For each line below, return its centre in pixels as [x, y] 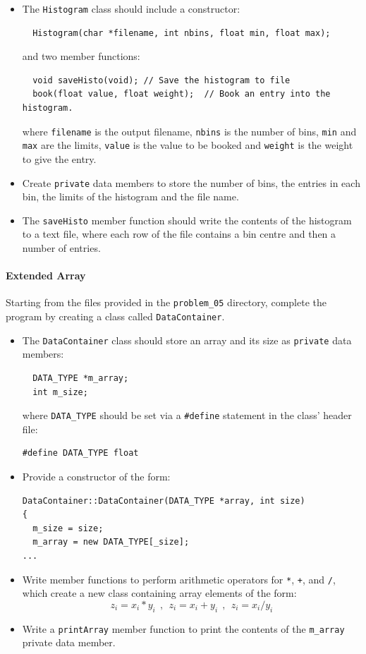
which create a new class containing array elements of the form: [159, 593]
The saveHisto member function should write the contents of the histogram [187, 220]
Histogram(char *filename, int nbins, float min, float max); [182, 33]
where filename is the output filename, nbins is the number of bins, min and [189, 131]
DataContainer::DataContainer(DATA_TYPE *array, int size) [164, 501]
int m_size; [60, 392]
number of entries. [61, 248]
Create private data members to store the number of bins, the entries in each [191, 182]
